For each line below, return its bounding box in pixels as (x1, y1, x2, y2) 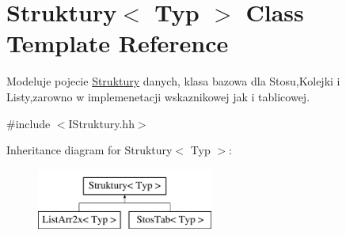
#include (6, 115, 51, 131)
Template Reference (6, 27, 229, 59)
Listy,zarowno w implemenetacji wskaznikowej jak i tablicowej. (6, 88, 310, 104)
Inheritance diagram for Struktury (6, 142, 173, 158)
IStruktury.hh (68, 115, 135, 131)
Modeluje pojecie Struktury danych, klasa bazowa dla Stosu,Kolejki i (6, 73, 340, 89)
